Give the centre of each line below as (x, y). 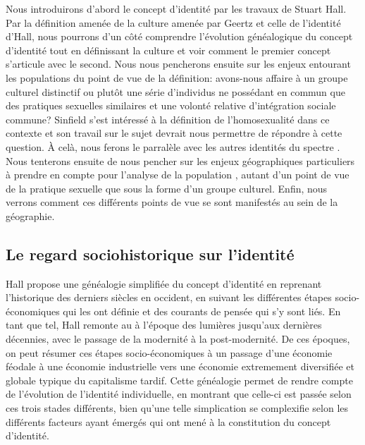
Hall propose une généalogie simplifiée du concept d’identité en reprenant (164, 283)
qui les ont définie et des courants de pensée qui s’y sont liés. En (202, 311)
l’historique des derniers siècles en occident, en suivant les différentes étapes (169, 297)
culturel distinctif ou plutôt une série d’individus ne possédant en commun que (175, 91)
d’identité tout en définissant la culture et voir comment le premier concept (168, 50)
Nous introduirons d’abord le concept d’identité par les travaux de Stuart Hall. (176, 8)
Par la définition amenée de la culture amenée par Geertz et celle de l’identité (173, 22)
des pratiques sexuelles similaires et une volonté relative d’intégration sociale (171, 105)
